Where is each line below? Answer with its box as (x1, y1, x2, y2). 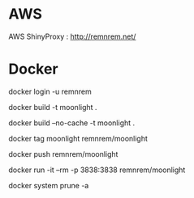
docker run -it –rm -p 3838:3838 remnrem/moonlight (8, 165, 186, 175)
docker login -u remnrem (8, 86, 92, 96)
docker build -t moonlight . (8, 102, 97, 112)
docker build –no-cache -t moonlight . (8, 118, 136, 128)
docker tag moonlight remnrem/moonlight (8, 133, 149, 143)
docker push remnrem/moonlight (8, 149, 119, 158)
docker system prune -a (8, 180, 89, 190)
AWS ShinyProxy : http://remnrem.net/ (8, 32, 136, 41)
